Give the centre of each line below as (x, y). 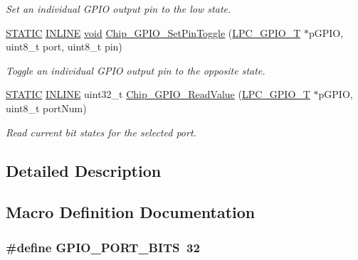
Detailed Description (84, 170)
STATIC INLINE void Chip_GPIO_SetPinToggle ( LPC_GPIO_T (153, 32)
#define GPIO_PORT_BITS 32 (103, 247)
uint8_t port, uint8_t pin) (64, 47)
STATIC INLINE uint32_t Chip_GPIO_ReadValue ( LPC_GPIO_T (158, 94)
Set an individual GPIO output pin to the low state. (119, 9)
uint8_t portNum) (46, 108)
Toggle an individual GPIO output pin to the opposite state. (136, 70)
